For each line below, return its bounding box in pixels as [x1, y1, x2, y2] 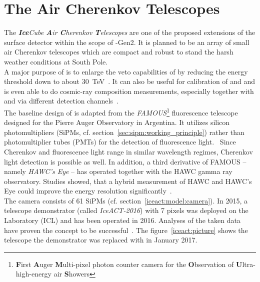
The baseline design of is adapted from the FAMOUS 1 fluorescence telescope [4, 105, 238, 117]
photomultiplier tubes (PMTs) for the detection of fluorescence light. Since [4, 136, 236, 147]
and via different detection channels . [4, 95, 118, 106]
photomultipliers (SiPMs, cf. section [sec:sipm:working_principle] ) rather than [4, 126, 244, 137]
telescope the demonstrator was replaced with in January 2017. [4, 234, 197, 245]
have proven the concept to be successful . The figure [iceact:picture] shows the [4, 224, 248, 235]
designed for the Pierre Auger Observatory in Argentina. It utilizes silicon [4, 117, 230, 127]
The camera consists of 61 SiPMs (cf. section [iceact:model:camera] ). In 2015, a [4, 195, 248, 205]
